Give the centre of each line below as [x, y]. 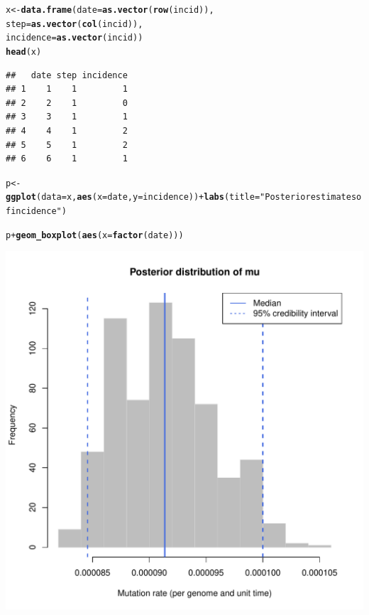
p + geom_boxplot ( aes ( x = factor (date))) [95, 235]
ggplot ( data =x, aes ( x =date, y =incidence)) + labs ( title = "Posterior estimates [181, 197]
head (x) [24, 52]
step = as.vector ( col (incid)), [75, 24]
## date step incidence [67, 75]
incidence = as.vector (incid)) [75, 38]
